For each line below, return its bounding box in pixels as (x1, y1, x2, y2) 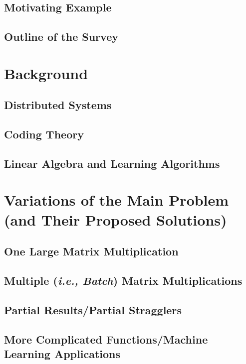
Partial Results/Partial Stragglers (4, 302, 182, 317)
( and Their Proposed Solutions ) (4, 209, 227, 230)
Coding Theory (4, 126, 84, 142)
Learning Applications (4, 346, 121, 361)
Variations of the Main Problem (4, 190, 229, 210)
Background (4, 63, 88, 83)
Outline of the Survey (4, 29, 118, 44)
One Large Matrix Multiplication (4, 243, 179, 259)
